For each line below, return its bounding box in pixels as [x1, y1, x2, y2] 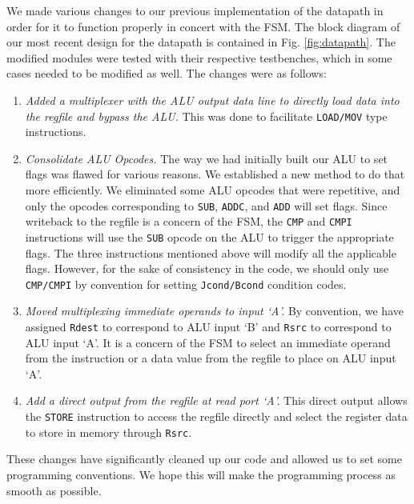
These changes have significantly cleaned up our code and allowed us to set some [6, 450, 402, 467]
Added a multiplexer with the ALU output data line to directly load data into [25, 91, 400, 108]
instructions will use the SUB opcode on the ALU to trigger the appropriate [25, 228, 394, 245]
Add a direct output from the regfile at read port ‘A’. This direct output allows [25, 392, 408, 409]
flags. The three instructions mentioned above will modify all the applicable [25, 244, 396, 261]
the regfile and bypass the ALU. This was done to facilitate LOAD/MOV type [25, 107, 388, 124]
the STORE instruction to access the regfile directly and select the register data [25, 408, 408, 425]
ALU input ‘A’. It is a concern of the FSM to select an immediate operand [25, 334, 391, 350]
